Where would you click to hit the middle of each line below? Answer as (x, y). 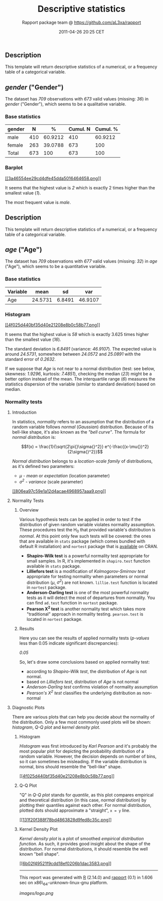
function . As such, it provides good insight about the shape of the (85, 844)
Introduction (24, 412)
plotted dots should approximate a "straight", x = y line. (75, 810)
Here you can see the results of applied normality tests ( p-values (84, 638)
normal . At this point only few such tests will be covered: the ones (85, 536)
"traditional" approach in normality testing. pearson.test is (85, 614)
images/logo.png (36, 893)
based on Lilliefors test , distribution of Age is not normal (82, 682)
